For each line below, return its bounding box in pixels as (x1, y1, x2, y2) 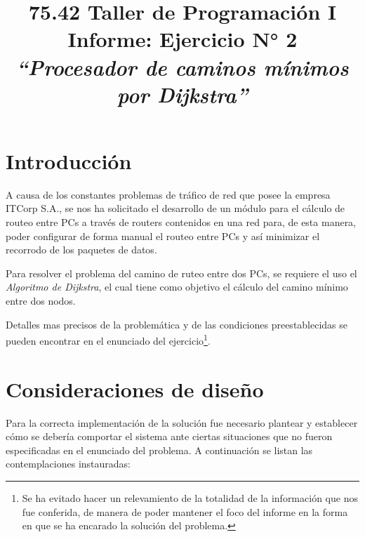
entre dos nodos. (6, 293, 76, 308)
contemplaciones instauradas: (6, 456, 131, 471)
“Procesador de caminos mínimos (16, 52, 349, 81)
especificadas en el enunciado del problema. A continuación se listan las (6, 442, 313, 457)
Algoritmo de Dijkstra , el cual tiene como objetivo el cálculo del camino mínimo (6, 279, 348, 294)
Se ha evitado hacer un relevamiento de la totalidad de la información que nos (22, 490, 358, 505)
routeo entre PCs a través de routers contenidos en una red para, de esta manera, (6, 215, 357, 230)
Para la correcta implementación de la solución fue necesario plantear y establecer (6, 415, 358, 430)
